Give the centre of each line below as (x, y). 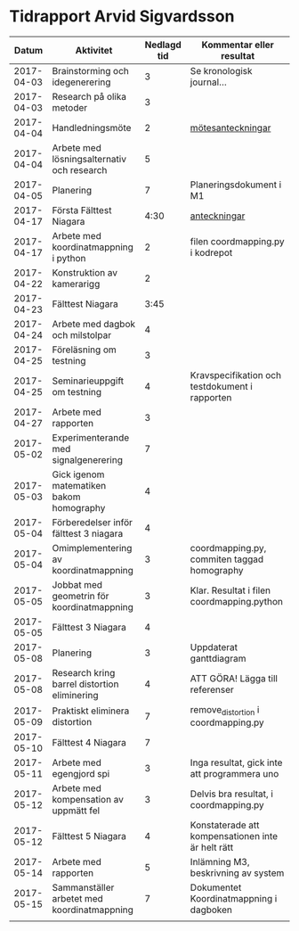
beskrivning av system (237, 873)
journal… (208, 82)
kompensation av (88, 800)
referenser (212, 689)
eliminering (76, 695)
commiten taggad (227, 559)
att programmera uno (234, 774)
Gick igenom (78, 474)
